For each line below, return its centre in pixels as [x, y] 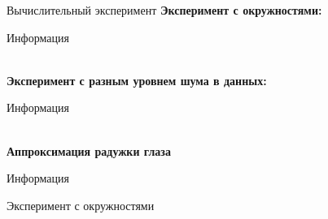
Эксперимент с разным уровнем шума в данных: [137, 80]
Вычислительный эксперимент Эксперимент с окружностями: [164, 10]
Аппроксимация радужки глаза [89, 150]
